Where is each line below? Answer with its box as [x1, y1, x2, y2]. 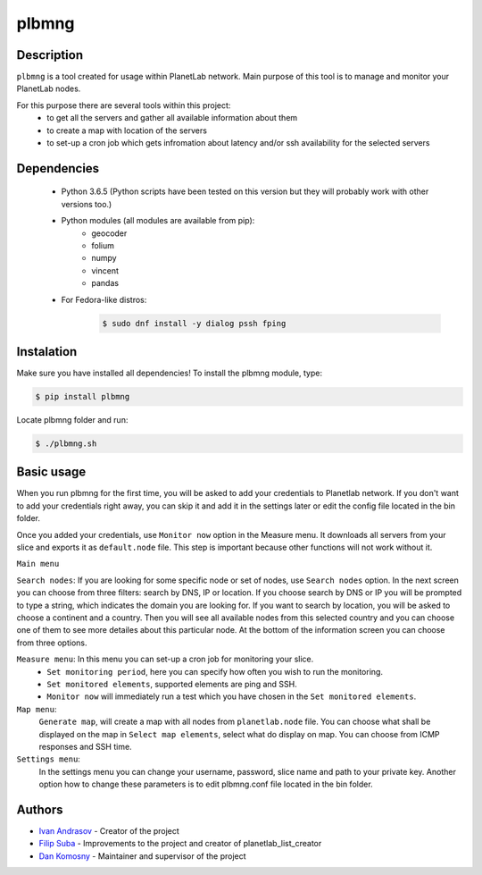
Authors [16, 802, 63, 817]
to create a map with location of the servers [46, 125, 207, 136]
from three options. [16, 637, 87, 648]
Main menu [16, 559, 60, 569]
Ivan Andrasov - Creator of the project [38, 825, 180, 836]
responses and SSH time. [38, 741, 133, 752]
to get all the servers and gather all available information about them [46, 113, 298, 123]
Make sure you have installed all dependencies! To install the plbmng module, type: [16, 367, 323, 379]
